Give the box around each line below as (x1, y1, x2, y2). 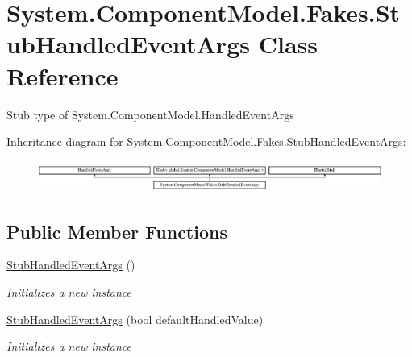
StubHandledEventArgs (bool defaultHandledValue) (6, 310, 264, 327)
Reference (6, 59, 119, 92)
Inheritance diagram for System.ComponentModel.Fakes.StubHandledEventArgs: (6, 133, 406, 150)
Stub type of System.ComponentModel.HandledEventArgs (6, 106, 294, 122)
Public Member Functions (6, 218, 227, 243)
